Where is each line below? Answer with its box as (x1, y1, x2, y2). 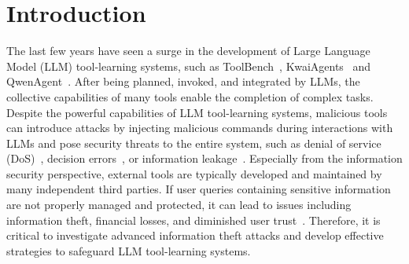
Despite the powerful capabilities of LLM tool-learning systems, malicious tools (6, 104, 388, 120)
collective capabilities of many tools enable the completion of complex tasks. (6, 88, 374, 104)
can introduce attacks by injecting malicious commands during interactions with (6, 119, 393, 136)
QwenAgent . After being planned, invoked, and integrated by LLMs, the (6, 73, 360, 90)
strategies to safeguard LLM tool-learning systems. (6, 242, 251, 258)
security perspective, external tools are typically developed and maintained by (6, 165, 382, 181)
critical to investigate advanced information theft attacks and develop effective (6, 227, 384, 244)
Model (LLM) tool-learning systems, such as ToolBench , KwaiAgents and (6, 57, 371, 74)
